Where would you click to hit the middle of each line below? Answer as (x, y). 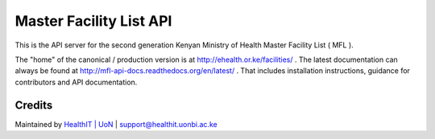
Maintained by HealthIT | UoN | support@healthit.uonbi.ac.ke (116, 124)
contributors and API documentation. (76, 82)
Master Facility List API (93, 21)
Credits (34, 105)
